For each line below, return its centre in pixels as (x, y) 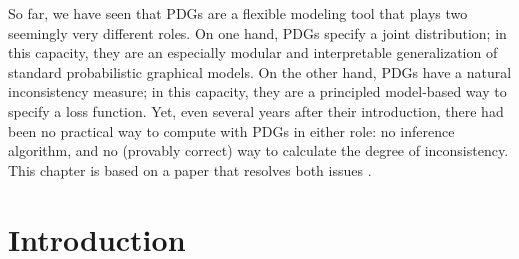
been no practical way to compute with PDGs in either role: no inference (231, 130)
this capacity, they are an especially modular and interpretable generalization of (253, 52)
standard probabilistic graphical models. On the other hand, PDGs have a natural (260, 71)
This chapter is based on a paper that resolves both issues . (190, 169)
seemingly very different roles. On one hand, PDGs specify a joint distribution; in (257, 32)
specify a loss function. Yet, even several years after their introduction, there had (256, 110)
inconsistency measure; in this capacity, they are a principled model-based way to (257, 91)
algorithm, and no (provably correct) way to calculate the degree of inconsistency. (258, 150)
